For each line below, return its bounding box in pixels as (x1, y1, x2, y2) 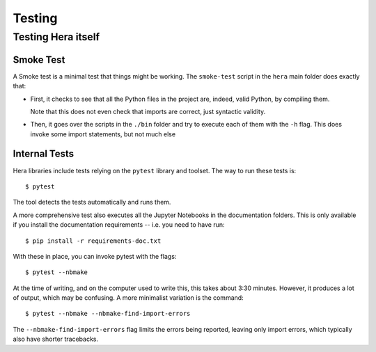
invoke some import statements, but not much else (30, 129, 176, 138)
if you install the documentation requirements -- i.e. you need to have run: (13, 221, 226, 229)
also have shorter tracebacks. (13, 335, 99, 344)
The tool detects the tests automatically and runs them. (13, 198, 171, 207)
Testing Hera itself (13, 31, 100, 43)
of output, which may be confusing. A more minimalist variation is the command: (13, 294, 244, 302)
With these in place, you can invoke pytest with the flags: (13, 252, 177, 260)
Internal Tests (13, 148, 75, 160)
